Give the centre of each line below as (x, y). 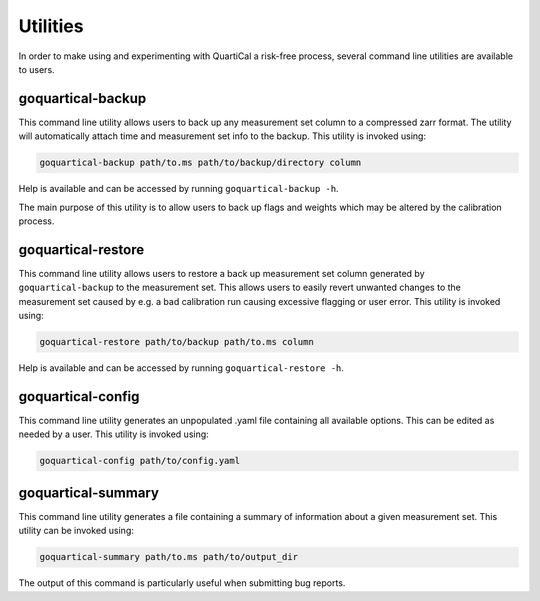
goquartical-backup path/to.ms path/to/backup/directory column (200, 163)
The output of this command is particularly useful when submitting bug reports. (182, 583)
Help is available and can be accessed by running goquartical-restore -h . (181, 368)
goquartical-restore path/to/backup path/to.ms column (176, 342)
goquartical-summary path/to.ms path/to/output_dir (169, 557)
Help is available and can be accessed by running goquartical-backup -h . (178, 189)
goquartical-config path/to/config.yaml (139, 461)
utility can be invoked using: (76, 531)
